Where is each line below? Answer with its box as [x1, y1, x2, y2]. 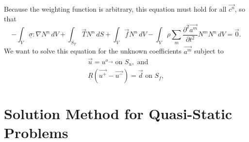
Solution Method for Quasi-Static [4, 104, 232, 124]
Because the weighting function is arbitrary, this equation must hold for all [4, 4, 227, 14]
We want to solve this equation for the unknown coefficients [4, 46, 182, 56]
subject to [194, 46, 224, 56]
